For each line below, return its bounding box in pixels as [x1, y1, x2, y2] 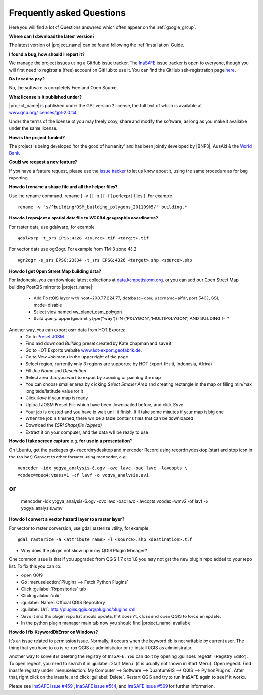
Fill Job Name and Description [25, 368, 86, 374]
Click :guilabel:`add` [21, 593, 61, 598]
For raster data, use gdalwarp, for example [9, 224, 95, 230]
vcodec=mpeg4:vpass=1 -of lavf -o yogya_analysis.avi [18, 472, 149, 477]
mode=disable [33, 302, 62, 308]
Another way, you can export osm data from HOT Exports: [9, 327, 126, 333]
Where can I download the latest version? [9, 33, 95, 39]
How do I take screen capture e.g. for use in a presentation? [9, 438, 132, 444]
